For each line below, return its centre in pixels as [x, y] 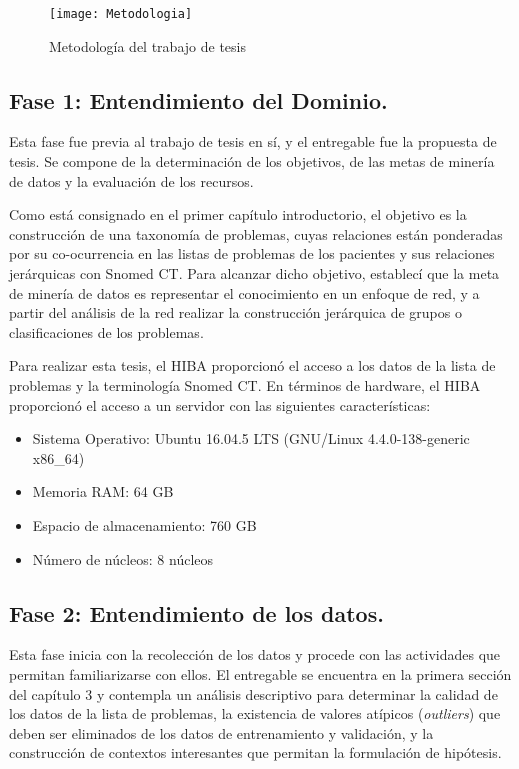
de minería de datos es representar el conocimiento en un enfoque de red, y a [244, 292]
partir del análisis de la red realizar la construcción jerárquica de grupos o [235, 312]
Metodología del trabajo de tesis [147, 45]
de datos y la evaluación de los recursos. [131, 180]
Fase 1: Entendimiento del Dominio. [198, 99]
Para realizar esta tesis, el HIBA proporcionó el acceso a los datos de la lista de [252, 365]
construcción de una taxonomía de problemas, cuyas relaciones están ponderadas [256, 233]
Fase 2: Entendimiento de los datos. [196, 612]
